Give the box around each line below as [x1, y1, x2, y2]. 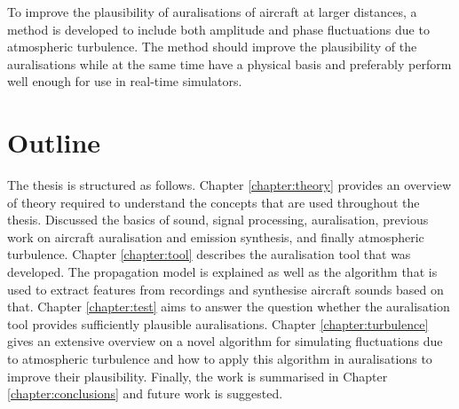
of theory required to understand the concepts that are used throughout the [7, 193, 420, 211]
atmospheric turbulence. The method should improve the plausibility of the [7, 37, 417, 56]
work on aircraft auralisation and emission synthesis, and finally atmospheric [7, 227, 424, 246]
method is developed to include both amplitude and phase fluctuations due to [7, 20, 430, 38]
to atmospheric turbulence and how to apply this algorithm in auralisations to [7, 350, 432, 368]
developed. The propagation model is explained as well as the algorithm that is [7, 263, 438, 281]
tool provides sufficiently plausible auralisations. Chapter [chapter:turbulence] [7, 314, 429, 333]
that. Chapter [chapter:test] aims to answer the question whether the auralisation [7, 297, 450, 316]
